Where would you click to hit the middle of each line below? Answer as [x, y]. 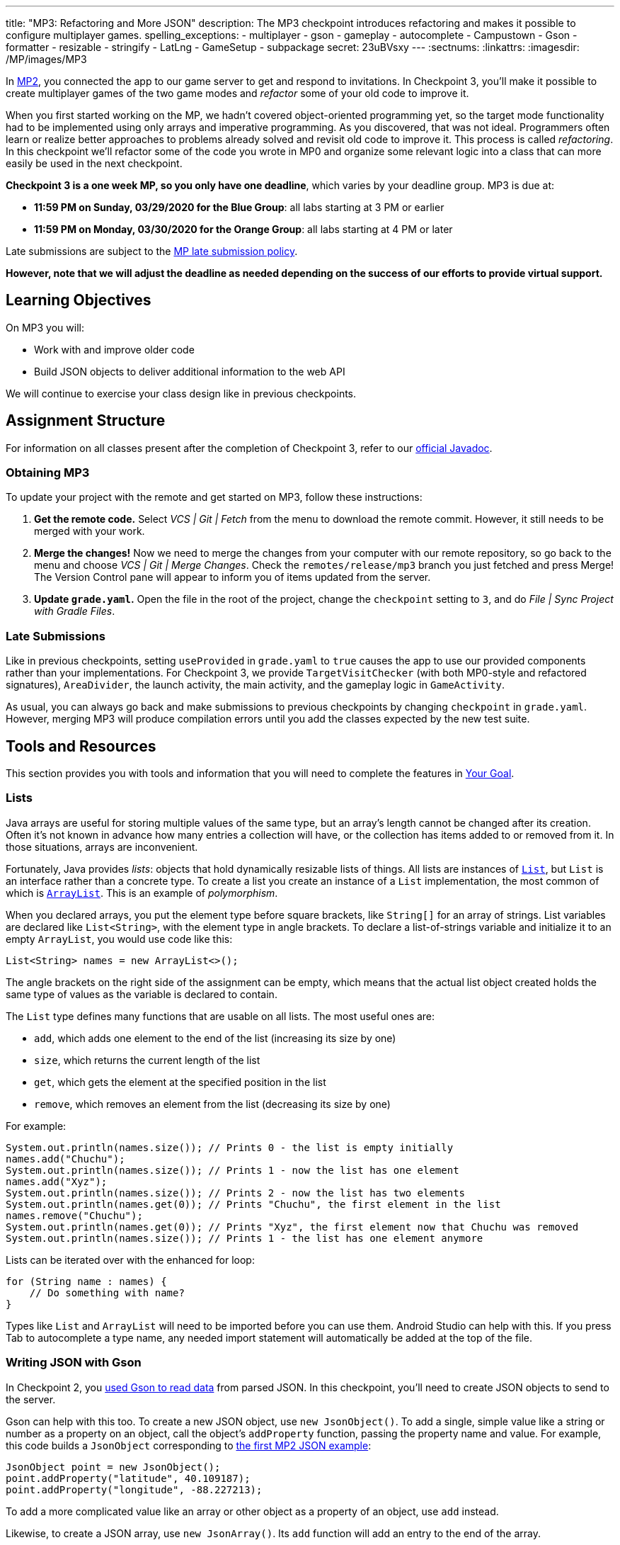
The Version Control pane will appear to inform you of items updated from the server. [232, 577]
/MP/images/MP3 [46, 59]
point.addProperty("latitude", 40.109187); [128, 1478]
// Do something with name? [107, 1292]
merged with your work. [90, 531]
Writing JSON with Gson [74, 1363]
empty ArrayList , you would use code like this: [119, 939]
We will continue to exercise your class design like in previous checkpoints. [181, 393]
